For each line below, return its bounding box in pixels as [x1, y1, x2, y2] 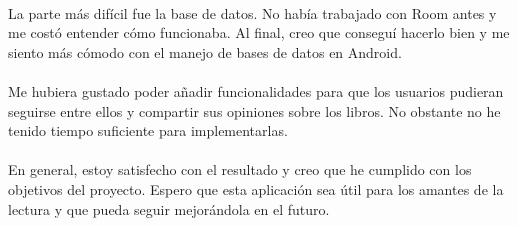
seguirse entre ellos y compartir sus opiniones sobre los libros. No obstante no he [8, 100, 501, 121]
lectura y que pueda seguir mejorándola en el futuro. [8, 198, 330, 219]
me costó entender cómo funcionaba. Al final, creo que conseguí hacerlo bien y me [8, 22, 510, 43]
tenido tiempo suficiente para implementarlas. [8, 120, 288, 141]
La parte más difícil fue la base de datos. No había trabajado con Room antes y [8, 2, 497, 23]
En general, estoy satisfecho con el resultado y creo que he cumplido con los [8, 159, 472, 180]
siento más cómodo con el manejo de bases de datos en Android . [8, 41, 402, 62]
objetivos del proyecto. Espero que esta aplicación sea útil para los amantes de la [8, 178, 504, 199]
